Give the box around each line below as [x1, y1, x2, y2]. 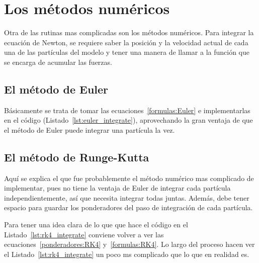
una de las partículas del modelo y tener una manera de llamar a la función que [4, 47, 249, 57]
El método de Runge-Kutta [4, 149, 149, 164]
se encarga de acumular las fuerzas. [4, 56, 112, 67]
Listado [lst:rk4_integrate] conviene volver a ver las [4, 229, 164, 239]
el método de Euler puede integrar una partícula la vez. [4, 124, 175, 135]
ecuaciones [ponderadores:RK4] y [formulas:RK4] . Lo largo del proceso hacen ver [4, 239, 255, 249]
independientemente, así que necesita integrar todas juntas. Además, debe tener [4, 192, 249, 203]
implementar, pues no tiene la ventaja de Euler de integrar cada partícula [4, 183, 231, 193]
